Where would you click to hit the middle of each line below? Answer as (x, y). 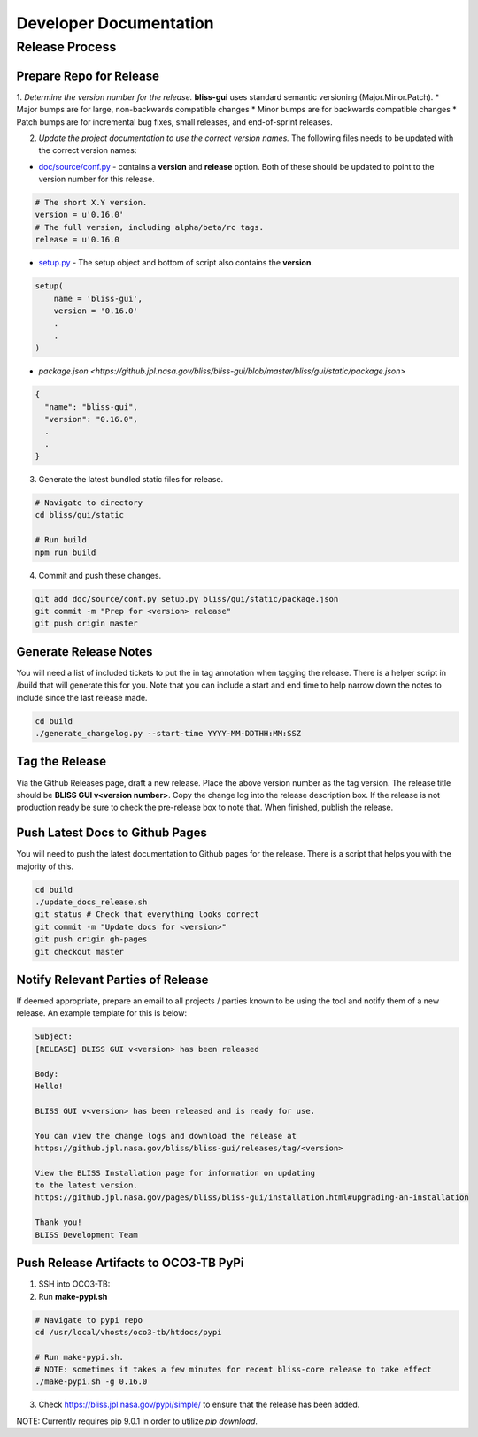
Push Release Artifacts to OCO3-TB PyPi (130, 1263)
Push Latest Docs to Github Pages (112, 833)
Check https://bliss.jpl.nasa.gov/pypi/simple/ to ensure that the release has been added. (199, 1405)
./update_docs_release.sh (91, 902)
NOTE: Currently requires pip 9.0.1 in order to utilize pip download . (137, 1421)
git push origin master (87, 623)
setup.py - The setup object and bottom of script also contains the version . (176, 263)
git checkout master (79, 952)
